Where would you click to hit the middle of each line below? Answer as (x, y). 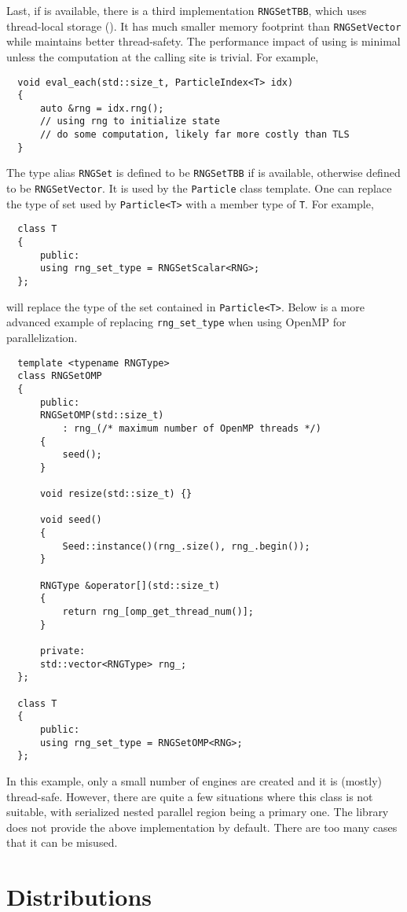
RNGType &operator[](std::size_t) (130, 585)
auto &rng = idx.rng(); (102, 108)
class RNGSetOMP (60, 376)
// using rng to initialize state (130, 121)
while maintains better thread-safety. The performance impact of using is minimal (203, 41)
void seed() (71, 520)
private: (62, 651)
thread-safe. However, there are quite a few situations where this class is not (190, 796)
